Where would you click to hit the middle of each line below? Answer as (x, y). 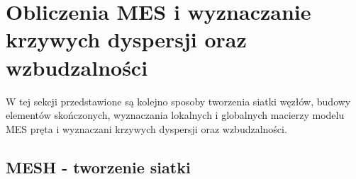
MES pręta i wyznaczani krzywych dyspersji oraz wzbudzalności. (146, 128)
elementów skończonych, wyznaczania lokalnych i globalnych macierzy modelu (175, 115)
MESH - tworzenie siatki (98, 167)
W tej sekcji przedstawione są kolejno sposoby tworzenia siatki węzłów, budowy (178, 101)
